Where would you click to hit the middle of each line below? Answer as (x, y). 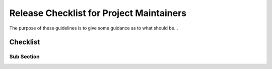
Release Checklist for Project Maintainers (98, 13)
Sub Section (24, 56)
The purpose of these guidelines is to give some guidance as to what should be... (94, 28)
